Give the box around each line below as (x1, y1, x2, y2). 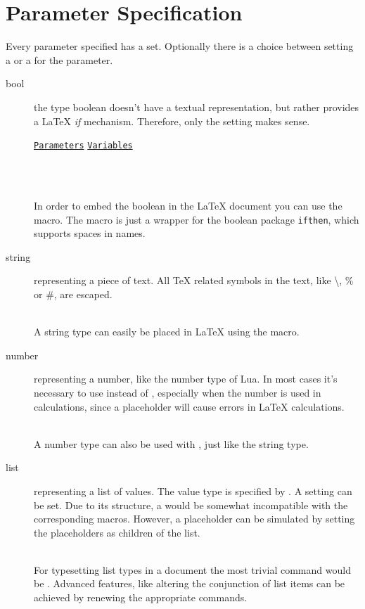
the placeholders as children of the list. (34, 525, 200, 539)
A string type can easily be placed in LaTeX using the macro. (34, 324, 300, 339)
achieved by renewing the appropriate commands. (34, 590, 248, 605)
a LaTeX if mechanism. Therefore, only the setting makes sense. (34, 113, 310, 128)
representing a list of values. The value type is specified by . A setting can (34, 483, 352, 498)
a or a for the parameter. (6, 52, 113, 67)
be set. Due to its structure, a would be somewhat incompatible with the (34, 497, 348, 512)
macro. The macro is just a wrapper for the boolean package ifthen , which (34, 212, 359, 226)
